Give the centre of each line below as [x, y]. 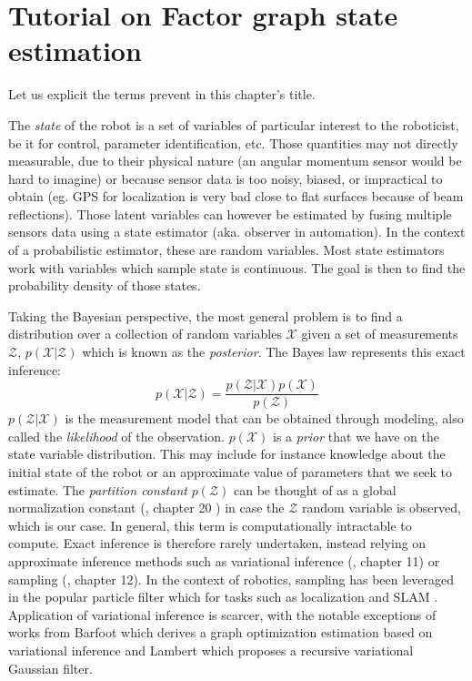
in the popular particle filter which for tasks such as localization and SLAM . [223, 597]
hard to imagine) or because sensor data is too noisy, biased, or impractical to [226, 178]
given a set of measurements [380, 334]
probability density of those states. [105, 285]
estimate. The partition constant [98, 489]
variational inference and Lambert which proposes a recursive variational [211, 650]
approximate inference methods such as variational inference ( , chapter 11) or [224, 561]
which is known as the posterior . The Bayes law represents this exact [274, 352]
